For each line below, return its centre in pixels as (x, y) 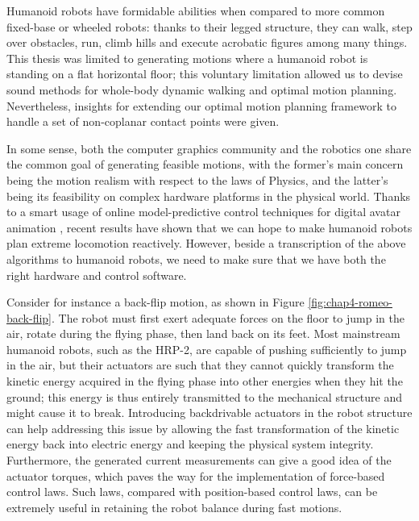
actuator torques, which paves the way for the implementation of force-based (196, 475)
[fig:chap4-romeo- (351, 302)
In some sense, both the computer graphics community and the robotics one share (209, 148)
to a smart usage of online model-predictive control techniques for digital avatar (203, 212)
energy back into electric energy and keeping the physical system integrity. (190, 444)
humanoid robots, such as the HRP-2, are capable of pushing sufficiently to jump (207, 349)
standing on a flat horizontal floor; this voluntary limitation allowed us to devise (205, 74)
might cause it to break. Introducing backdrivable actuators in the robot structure (209, 413)
